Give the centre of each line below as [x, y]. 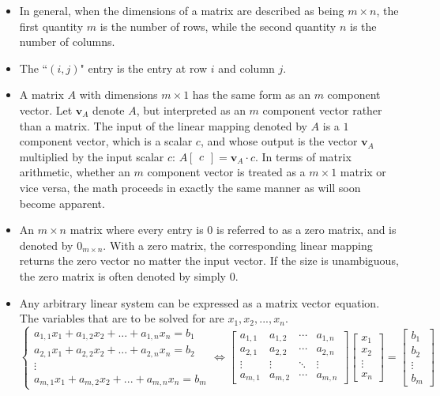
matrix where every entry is [137, 230]
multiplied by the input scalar [92, 156]
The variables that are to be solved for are [122, 318]
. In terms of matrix [303, 156]
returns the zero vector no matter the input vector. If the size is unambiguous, [209, 260]
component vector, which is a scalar [106, 141]
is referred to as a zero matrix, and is [306, 230]
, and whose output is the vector [279, 141]
